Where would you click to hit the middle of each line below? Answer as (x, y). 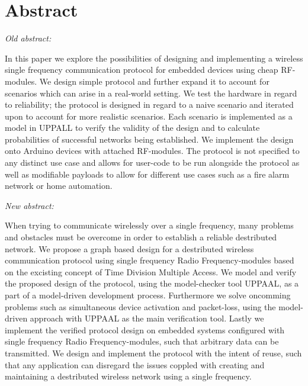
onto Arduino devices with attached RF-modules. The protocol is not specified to (152, 151)
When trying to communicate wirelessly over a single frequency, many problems (149, 225)
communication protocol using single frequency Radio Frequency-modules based (150, 260)
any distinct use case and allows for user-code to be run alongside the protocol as (152, 163)
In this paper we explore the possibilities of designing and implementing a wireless (154, 58)
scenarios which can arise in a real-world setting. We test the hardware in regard (151, 93)
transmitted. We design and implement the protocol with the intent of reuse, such (153, 353)
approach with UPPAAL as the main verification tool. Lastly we (147, 318)
